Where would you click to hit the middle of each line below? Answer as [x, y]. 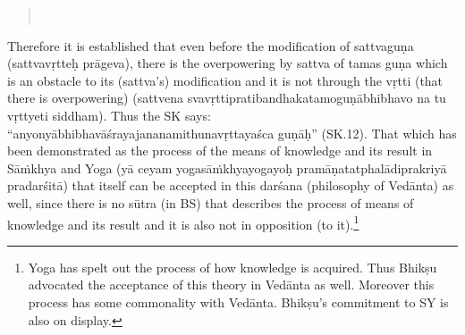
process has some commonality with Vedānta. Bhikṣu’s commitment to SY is [238, 301]
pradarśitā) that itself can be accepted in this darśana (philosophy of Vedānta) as [231, 185]
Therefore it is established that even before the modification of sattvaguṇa [211, 45]
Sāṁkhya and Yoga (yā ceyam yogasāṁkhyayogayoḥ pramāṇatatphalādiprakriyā [227, 167]
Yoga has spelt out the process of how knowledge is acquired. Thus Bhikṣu [232, 267]
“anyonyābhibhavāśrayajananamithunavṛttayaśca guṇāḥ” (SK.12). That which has [232, 133]
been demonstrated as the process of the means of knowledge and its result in [220, 151]
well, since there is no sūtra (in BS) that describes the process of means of [211, 202]
